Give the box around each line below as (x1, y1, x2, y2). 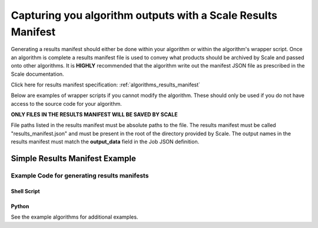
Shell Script (11, 187, 41, 195)
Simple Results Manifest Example (11, 153, 137, 164)
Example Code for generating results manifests (11, 172, 149, 180)
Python (11, 203, 29, 210)
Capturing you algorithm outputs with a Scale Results (11, 9, 278, 22)
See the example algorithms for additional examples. (11, 213, 138, 220)
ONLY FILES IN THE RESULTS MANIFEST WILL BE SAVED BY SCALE (11, 111, 178, 118)
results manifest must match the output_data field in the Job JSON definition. (11, 138, 200, 145)
